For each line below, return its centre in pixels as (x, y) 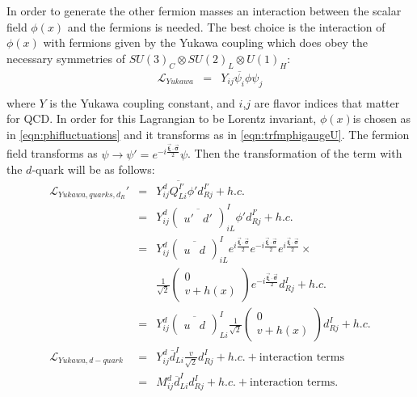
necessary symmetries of (66, 58)
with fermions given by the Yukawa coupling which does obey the (206, 42)
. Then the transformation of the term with (295, 153)
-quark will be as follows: (93, 169)
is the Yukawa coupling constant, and (142, 102)
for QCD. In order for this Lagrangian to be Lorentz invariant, (162, 118)
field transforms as (52, 153)
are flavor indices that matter (327, 102)
